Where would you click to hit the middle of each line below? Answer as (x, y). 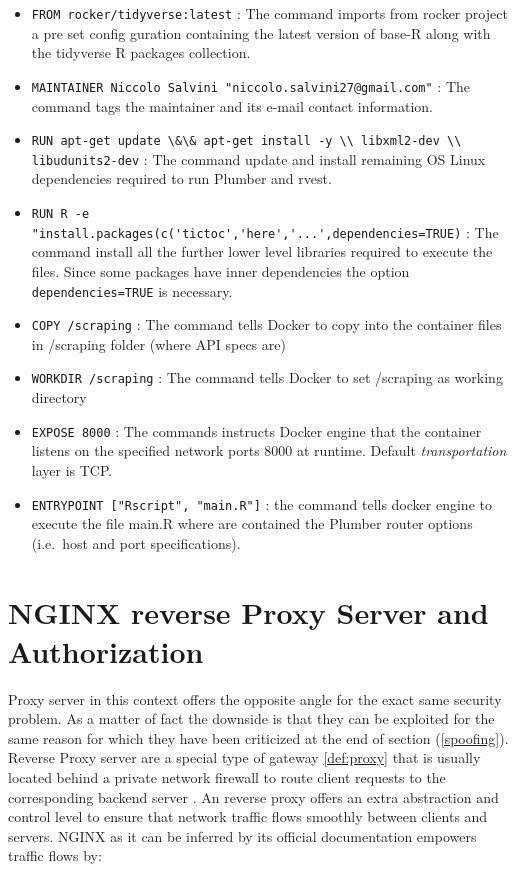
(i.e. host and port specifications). (136, 542)
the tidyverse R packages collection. (141, 52)
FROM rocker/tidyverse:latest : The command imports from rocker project (269, 13)
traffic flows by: (55, 855)
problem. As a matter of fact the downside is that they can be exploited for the (251, 718)
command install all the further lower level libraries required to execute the (262, 251)
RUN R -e (60, 214)
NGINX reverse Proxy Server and (248, 611)
